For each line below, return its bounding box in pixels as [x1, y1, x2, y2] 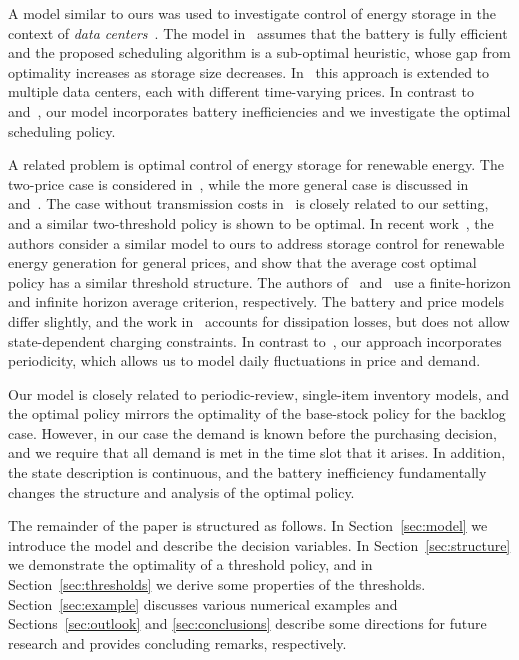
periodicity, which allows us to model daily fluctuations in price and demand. [8, 350, 481, 371]
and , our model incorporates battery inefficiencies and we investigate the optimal [8, 100, 511, 121]
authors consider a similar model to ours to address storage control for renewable [8, 232, 505, 253]
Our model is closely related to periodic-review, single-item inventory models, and [8, 383, 509, 404]
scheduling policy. [8, 120, 116, 141]
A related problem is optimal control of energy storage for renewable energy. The [8, 154, 504, 175]
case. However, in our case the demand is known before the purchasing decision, [8, 422, 497, 443]
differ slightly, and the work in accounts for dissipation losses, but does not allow [8, 310, 510, 331]
